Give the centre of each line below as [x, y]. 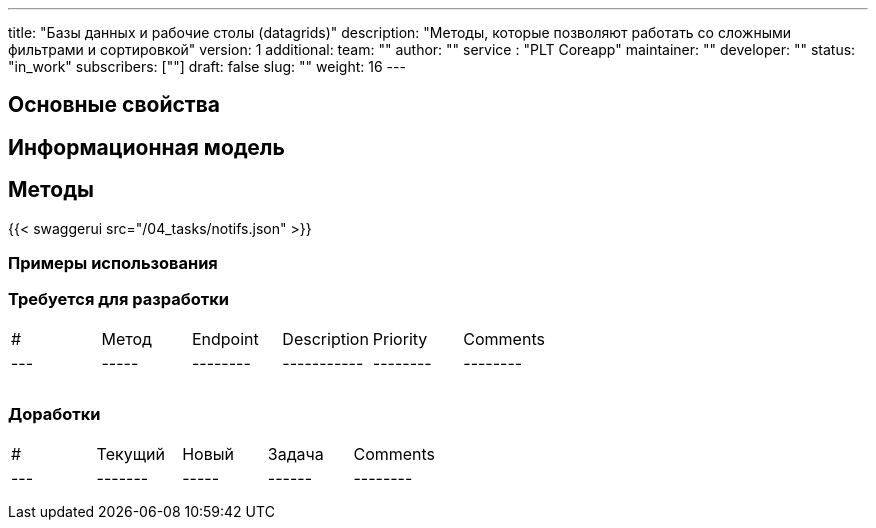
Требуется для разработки [118, 299]
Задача [295, 453]
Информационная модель [146, 147]
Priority [400, 338]
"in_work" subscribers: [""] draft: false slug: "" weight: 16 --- [207, 66]
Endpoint [225, 338]
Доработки [54, 414]
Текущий [130, 453]
